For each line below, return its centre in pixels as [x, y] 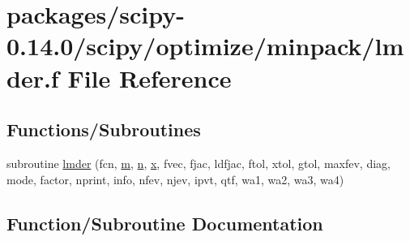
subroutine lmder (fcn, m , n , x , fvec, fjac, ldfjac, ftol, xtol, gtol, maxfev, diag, [199, 163]
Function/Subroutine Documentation [165, 223]
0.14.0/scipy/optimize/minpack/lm [205, 46]
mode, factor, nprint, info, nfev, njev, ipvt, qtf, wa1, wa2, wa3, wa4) [175, 179]
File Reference [149, 77]
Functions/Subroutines [104, 129]
